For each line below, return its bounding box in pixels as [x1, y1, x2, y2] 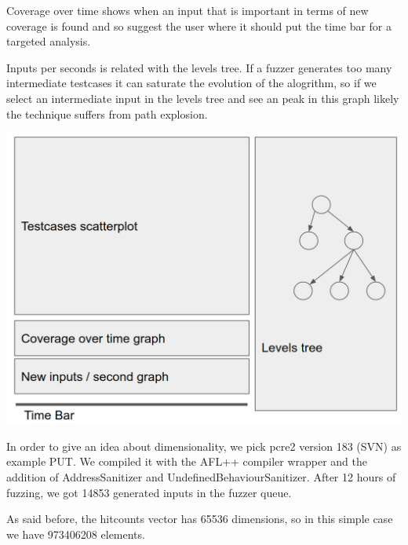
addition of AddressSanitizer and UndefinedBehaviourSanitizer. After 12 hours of [6, 469, 396, 485]
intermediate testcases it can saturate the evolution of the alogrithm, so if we [6, 75, 377, 91]
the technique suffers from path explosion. [6, 105, 208, 122]
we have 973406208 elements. [6, 525, 145, 542]
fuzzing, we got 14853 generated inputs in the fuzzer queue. [6, 484, 292, 500]
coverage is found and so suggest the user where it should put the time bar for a [6, 17, 392, 34]
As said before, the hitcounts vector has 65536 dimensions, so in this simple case [6, 510, 393, 527]
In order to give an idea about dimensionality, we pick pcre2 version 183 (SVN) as [6, 437, 402, 454]
